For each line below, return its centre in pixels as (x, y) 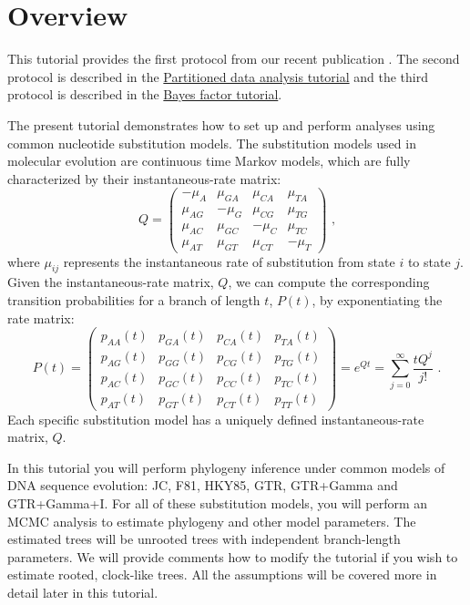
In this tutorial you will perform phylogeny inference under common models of (226, 467)
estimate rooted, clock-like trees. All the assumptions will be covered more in (222, 574)
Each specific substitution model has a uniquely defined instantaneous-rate (216, 419)
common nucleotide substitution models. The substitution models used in (212, 143)
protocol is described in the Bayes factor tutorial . (145, 94)
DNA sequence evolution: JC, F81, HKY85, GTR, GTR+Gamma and (203, 485)
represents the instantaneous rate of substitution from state (229, 261)
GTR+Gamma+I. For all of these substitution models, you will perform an (218, 502)
